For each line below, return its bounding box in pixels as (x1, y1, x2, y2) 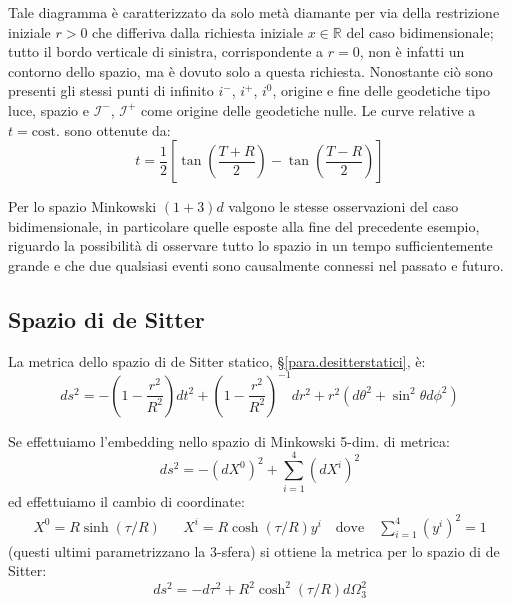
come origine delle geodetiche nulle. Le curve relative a (141, 99, 476, 120)
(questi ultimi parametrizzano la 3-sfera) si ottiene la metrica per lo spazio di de (8, 540, 500, 561)
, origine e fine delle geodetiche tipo (272, 80, 490, 101)
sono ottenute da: (64, 119, 171, 140)
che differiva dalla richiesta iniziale (92, 21, 304, 42)
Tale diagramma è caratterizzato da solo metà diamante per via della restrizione (8, 2, 500, 22)
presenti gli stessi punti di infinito (8, 80, 214, 101)
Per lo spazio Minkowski (8, 196, 157, 217)
